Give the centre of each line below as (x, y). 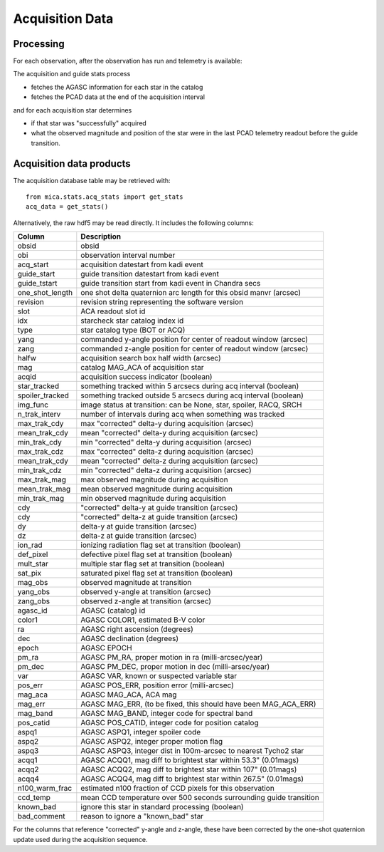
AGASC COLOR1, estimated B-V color (143, 620)
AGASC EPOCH (106, 648)
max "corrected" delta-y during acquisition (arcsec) (167, 424)
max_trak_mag (42, 479)
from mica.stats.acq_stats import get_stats (105, 197)
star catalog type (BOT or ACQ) (133, 330)
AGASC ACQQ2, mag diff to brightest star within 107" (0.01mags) (189, 769)
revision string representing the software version (162, 302)
